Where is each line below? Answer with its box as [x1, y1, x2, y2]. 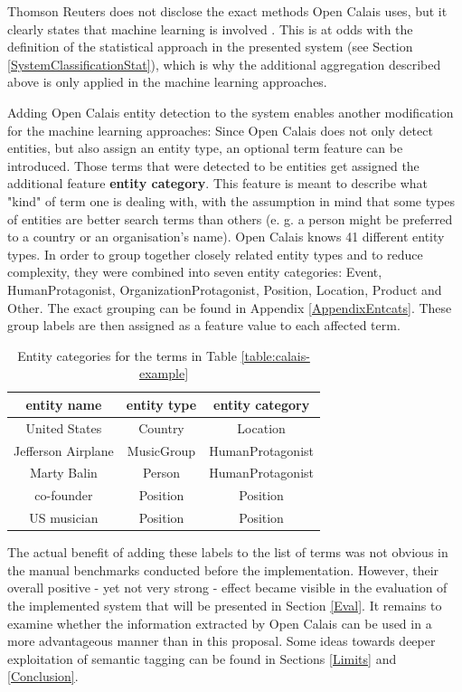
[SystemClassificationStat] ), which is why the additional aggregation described [7, 54, 441, 73]
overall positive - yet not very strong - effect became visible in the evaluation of [7, 578, 448, 597]
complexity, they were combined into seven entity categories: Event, [7, 262, 382, 281]
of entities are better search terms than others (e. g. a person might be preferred [7, 209, 453, 228]
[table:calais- [240, 346, 310, 365]
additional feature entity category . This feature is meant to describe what [7, 174, 429, 193]
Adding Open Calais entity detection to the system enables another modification [7, 102, 454, 121]
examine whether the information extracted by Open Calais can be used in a [7, 613, 432, 632]
